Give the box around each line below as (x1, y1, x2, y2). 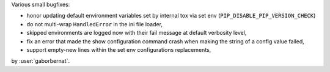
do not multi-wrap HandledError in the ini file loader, (26, 20, 163, 27)
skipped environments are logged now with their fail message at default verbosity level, (26, 29, 247, 37)
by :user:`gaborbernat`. (11, 57, 70, 65)
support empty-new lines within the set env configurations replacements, (26, 46, 211, 53)
